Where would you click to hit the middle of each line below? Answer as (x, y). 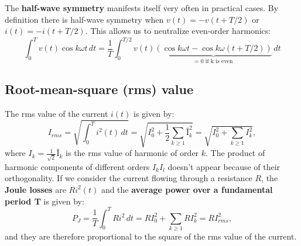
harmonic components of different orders (77, 166)
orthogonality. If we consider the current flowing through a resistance (129, 178)
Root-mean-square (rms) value (99, 89)
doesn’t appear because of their (224, 166)
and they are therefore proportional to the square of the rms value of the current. (151, 236)
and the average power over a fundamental (187, 189)
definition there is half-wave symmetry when (84, 19)
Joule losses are (35, 189)
